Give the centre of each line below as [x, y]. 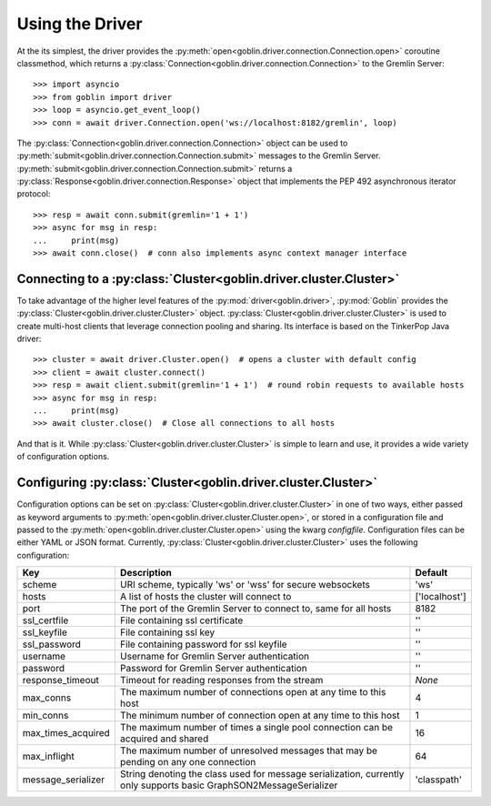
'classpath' [439, 780]
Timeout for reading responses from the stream [221, 680]
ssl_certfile [45, 620]
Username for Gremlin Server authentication [214, 657]
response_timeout [60, 680]
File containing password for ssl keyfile [203, 644]
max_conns [47, 698]
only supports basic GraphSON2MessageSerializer [229, 785]
